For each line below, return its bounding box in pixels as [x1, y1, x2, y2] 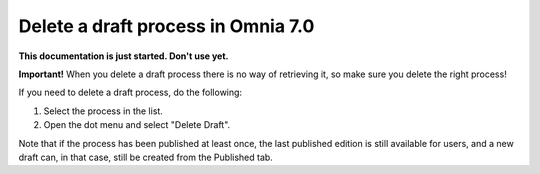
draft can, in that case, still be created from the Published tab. [18, 151, 274, 163]
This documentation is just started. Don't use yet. [18, 50, 229, 62]
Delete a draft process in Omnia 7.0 [18, 15, 315, 37]
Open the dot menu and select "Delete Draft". [43, 119, 231, 131]
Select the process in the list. [43, 105, 164, 117]
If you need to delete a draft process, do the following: [18, 86, 243, 99]
